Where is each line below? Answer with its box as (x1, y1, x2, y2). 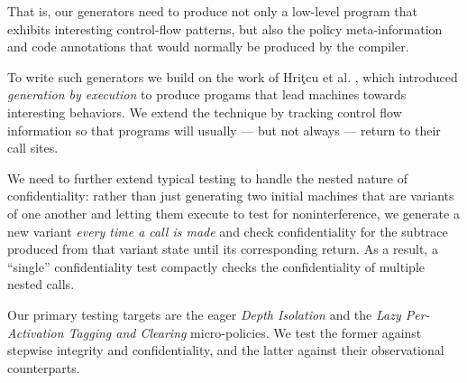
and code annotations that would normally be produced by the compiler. (7, 37, 409, 56)
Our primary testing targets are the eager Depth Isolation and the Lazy (7, 304, 401, 323)
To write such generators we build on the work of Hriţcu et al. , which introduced (7, 67, 458, 86)
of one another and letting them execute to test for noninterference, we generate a (7, 203, 460, 222)
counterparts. (7, 358, 80, 377)
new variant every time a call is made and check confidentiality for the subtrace (7, 221, 448, 240)
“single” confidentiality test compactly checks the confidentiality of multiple (7, 257, 425, 276)
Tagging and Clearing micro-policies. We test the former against (68, 322, 422, 341)
